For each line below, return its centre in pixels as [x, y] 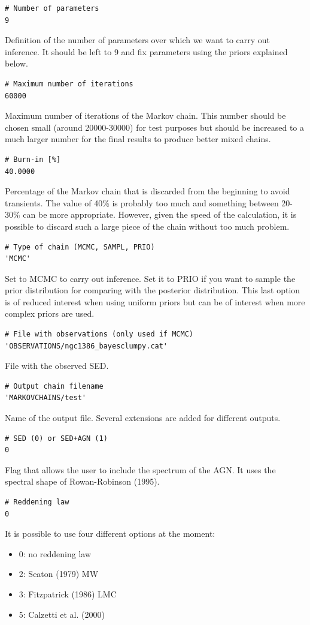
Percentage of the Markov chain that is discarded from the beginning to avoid [148, 191]
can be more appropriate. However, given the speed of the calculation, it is [160, 214]
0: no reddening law [55, 553]
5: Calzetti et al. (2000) [62, 614]
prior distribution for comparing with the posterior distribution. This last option [153, 290]
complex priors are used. [50, 313]
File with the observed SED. [57, 366]
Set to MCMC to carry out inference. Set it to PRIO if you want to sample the [150, 278]
